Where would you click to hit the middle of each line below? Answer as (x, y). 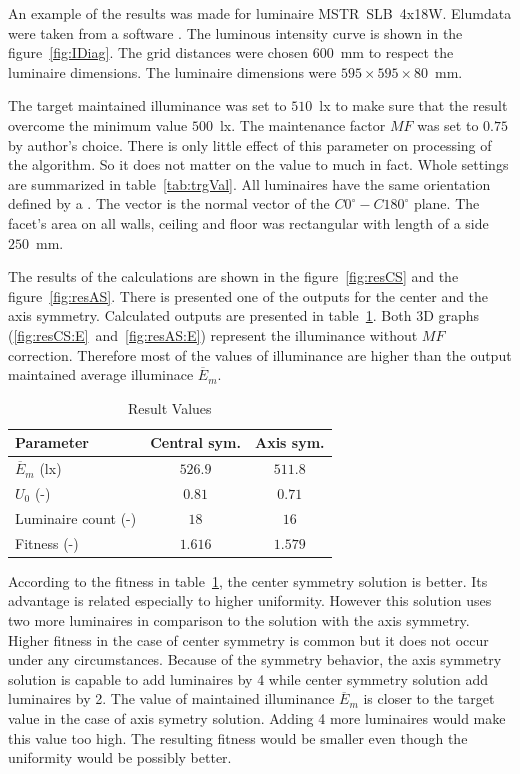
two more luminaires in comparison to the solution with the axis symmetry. (239, 619)
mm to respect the (397, 52)
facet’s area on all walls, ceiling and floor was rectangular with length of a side (248, 222)
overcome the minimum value (98, 124)
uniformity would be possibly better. (120, 757)
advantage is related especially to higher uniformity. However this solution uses (250, 600)
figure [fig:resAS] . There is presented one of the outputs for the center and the (248, 295)
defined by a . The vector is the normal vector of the (169, 203)
